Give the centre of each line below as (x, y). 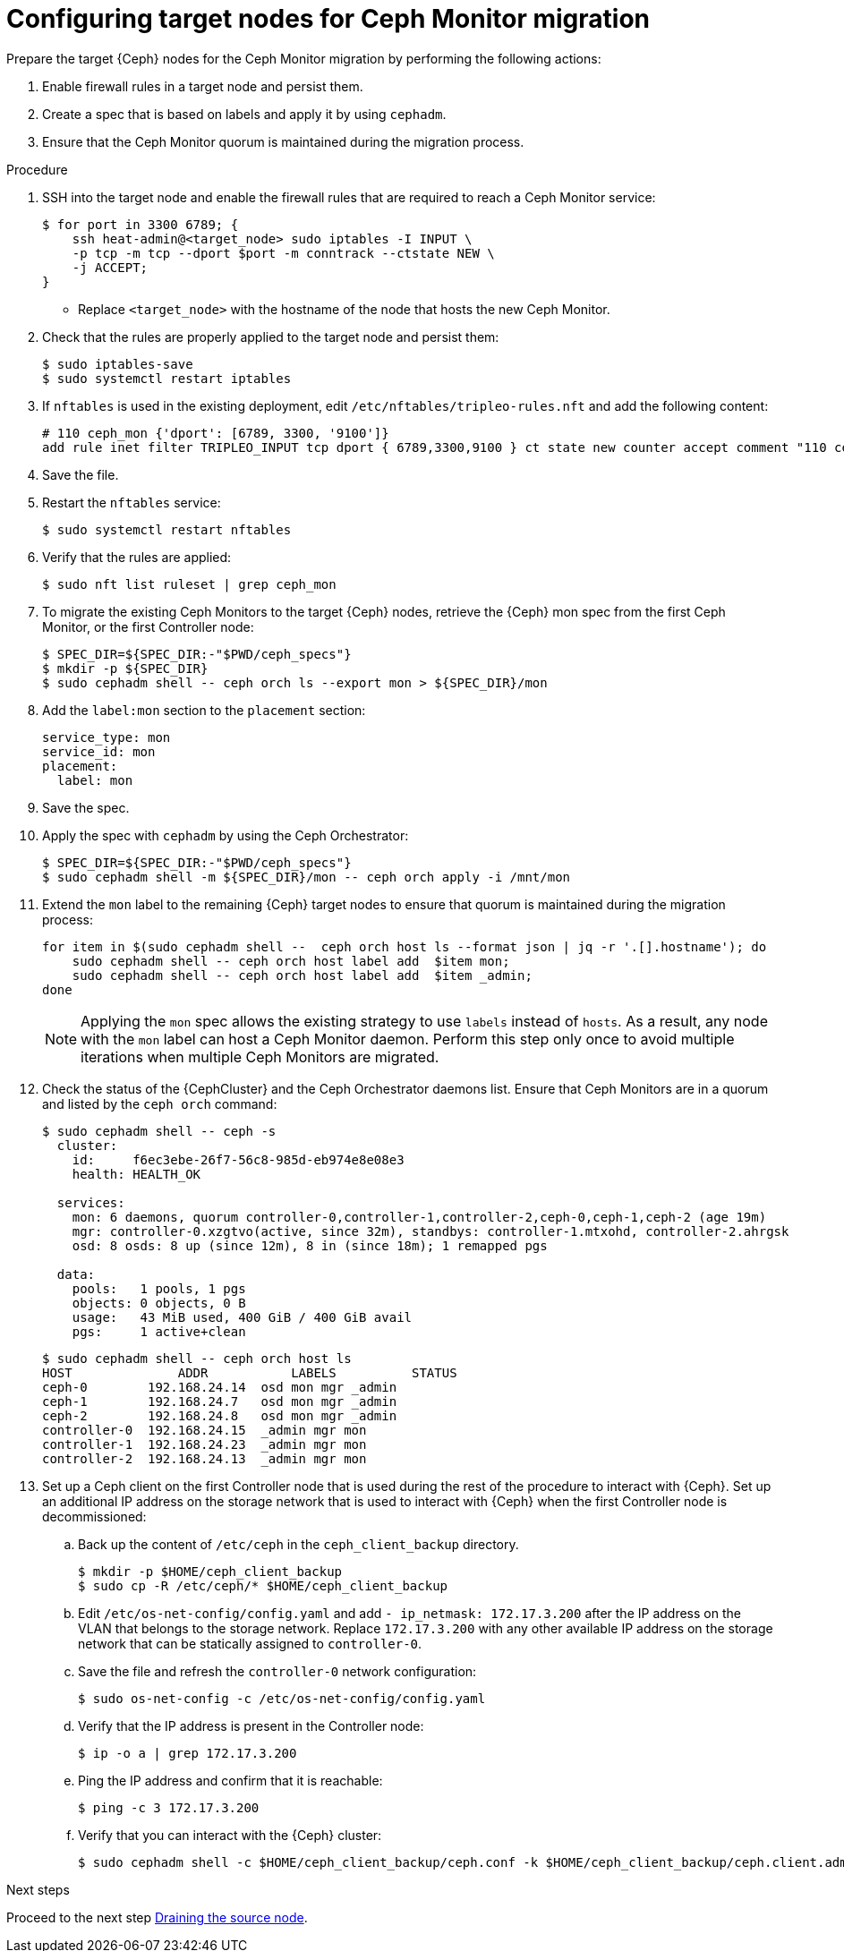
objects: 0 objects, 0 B (159, 1303)
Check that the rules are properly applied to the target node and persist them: (271, 337)
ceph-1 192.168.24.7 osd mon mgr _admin (220, 1401)
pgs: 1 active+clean (159, 1331)
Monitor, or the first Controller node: (148, 626)
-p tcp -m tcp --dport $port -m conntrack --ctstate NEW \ (283, 253)
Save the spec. (86, 807)
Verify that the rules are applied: (137, 557)
